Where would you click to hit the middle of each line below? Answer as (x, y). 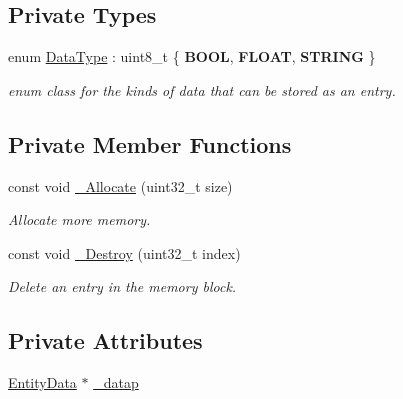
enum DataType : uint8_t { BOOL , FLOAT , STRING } (192, 56)
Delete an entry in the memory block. (122, 286)
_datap (116, 382)
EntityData (42, 382)
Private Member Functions (150, 143)
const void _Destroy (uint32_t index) (124, 252)
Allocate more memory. (79, 219)
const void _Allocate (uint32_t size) (120, 185)
